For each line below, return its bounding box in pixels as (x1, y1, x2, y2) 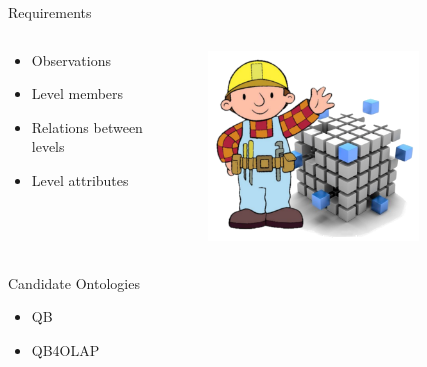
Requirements (8, 2, 92, 22)
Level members (31, 83, 124, 104)
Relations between (31, 116, 143, 137)
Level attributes (31, 169, 129, 190)
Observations (31, 49, 111, 70)
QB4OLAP (31, 339, 100, 360)
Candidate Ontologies (8, 272, 140, 293)
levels (31, 136, 65, 157)
